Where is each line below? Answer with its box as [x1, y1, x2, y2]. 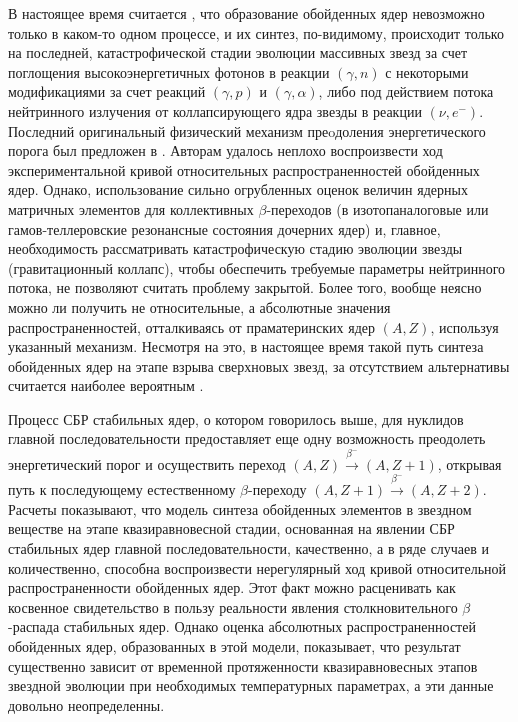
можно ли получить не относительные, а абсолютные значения [8, 296, 391, 317]
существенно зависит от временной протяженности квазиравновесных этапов [8, 655, 478, 676]
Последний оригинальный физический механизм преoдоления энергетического [8, 120, 486, 141]
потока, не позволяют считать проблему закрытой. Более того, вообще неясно [8, 277, 482, 298]
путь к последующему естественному [8, 479, 236, 500]
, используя [430, 316, 499, 337]
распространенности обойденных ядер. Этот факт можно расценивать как [8, 577, 456, 598]
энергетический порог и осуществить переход [8, 453, 286, 474]
